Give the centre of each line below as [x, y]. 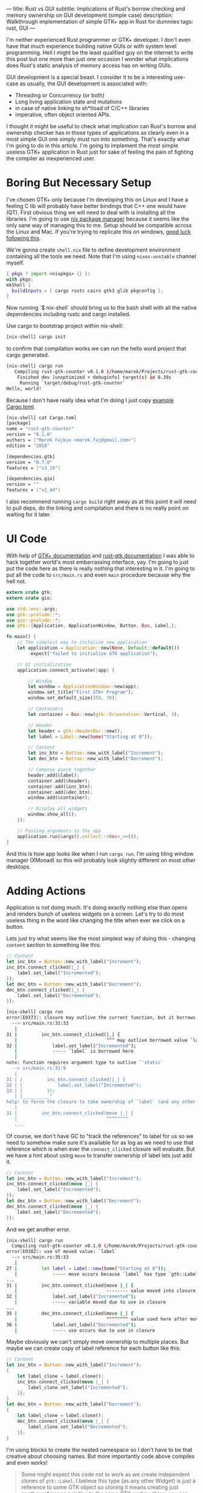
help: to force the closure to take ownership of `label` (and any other [101, 1102]
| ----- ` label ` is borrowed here [74, 1052]
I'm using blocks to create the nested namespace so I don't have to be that [99, 1449]
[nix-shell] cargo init [36, 337]
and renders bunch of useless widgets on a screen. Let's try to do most [95, 914]
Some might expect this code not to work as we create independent [105, 1474]
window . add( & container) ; [59, 798]
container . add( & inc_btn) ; [61, 786]
